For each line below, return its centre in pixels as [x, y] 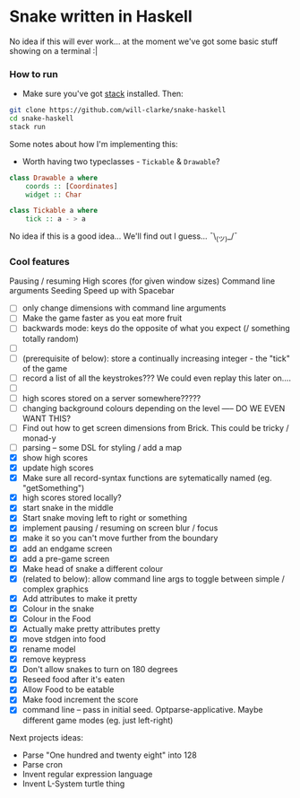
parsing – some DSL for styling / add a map [102, 447]
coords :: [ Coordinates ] [72, 186]
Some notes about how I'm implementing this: [94, 144]
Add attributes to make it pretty [80, 598]
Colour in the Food [56, 618]
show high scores [55, 458]
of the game [45, 368]
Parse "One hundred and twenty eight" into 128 [109, 755]
